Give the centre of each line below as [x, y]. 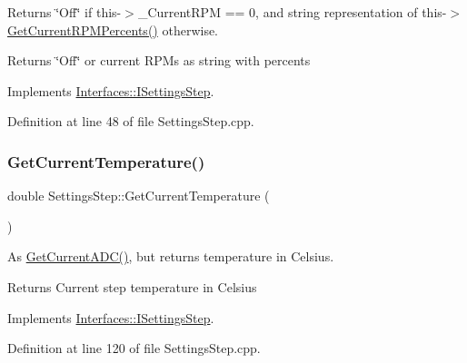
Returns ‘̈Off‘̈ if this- [65, 12]
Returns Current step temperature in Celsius [132, 286]
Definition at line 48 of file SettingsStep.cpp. [131, 121]
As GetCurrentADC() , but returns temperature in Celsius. [171, 256]
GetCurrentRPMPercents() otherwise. [113, 29]
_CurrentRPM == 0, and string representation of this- [292, 12]
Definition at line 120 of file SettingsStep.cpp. [134, 348]
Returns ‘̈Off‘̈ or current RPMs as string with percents [159, 60]
